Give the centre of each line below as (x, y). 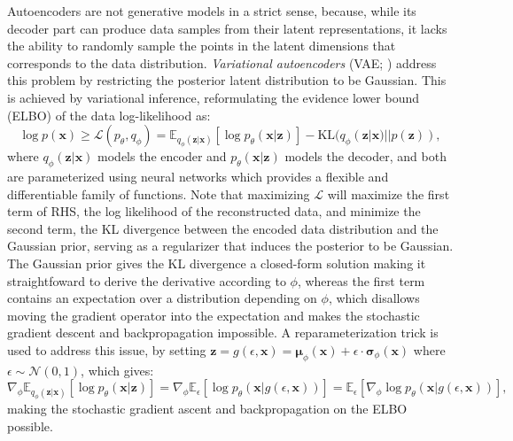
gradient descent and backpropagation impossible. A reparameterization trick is (223, 333)
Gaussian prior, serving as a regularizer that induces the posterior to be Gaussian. (230, 246)
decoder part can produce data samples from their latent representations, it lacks (227, 28)
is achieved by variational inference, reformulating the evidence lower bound (214, 97)
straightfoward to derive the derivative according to (147, 280)
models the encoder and (162, 156)
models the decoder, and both (365, 156)
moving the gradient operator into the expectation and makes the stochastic (214, 315)
